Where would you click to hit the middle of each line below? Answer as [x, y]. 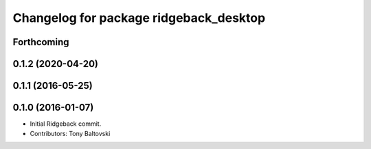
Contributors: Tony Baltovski [70, 133]
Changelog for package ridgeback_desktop [139, 18]
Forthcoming [41, 42]
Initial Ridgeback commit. [66, 124]
